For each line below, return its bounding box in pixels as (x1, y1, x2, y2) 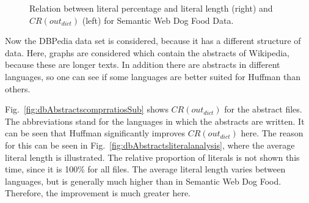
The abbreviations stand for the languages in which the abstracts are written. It (5, 114, 305, 127)
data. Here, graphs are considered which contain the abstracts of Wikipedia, (5, 46, 290, 59)
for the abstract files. (224, 103, 302, 116)
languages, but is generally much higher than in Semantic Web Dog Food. (5, 174, 282, 187)
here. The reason (241, 127, 304, 139)
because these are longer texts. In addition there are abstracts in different (5, 58, 280, 71)
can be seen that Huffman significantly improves (5, 127, 186, 139)
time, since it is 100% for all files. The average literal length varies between (5, 163, 286, 175)
